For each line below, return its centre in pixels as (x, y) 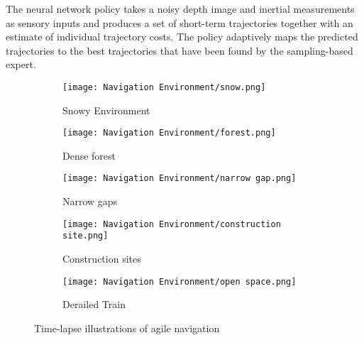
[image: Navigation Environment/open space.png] (180, 281)
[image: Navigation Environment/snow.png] (164, 87)
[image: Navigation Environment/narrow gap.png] (180, 179)
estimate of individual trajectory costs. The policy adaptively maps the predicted (182, 37)
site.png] (86, 236)
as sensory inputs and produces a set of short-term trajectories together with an (180, 22)
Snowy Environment (106, 110)
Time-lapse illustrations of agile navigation (127, 328)
